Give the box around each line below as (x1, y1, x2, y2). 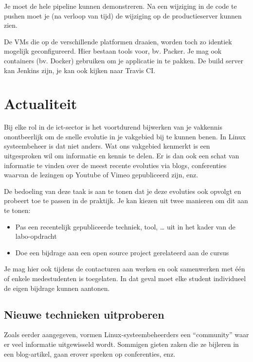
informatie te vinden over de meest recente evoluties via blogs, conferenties (4, 160, 227, 170)
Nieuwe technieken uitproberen (4, 306, 164, 322)
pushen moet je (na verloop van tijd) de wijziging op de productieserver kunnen (4, 10, 242, 20)
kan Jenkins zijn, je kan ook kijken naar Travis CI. (4, 65, 156, 75)
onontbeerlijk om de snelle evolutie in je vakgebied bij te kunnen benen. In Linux (4, 131, 246, 141)
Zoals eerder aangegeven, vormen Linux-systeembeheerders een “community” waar (4, 329, 249, 340)
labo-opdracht (15, 231, 57, 241)
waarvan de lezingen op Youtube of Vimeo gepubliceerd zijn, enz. (4, 170, 199, 180)
